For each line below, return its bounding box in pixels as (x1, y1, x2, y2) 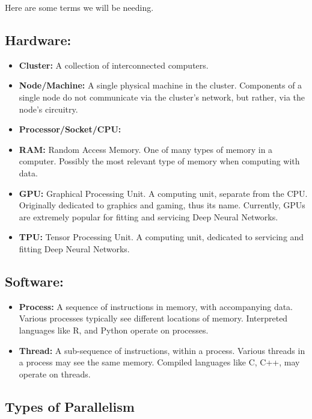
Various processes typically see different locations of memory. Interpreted (19, 312, 288, 324)
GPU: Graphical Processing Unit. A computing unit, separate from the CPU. (19, 187, 308, 199)
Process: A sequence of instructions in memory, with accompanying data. (19, 300, 293, 312)
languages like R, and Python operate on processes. (19, 323, 209, 336)
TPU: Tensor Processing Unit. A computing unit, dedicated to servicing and (19, 231, 304, 243)
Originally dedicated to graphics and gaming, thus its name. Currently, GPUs (19, 199, 305, 211)
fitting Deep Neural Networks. (19, 242, 130, 255)
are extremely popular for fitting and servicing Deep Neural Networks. (19, 210, 278, 223)
